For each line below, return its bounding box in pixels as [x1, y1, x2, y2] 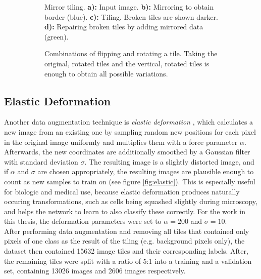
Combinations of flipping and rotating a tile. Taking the [44, 48, 218, 59]
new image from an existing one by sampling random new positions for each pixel [4, 126, 256, 137]
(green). [44, 31, 69, 42]
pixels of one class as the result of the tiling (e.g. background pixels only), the [4, 235, 245, 246]
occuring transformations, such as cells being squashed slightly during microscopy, [4, 196, 257, 207]
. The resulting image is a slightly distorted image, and [84, 156, 254, 167]
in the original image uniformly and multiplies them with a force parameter [4, 136, 238, 147]
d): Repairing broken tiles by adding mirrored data [44, 21, 203, 32]
